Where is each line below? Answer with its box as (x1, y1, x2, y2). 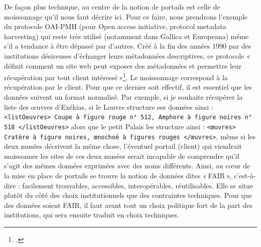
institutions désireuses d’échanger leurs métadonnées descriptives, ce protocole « (4, 50, 250, 61)
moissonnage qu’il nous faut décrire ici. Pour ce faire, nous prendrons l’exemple (4, 11, 247, 22)
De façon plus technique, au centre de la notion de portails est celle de (4, 2, 220, 12)
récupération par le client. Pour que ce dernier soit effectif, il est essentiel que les (4, 82, 252, 92)
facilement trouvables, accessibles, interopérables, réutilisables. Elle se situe (22, 180, 253, 190)
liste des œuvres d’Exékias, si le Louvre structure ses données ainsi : (4, 101, 213, 112)
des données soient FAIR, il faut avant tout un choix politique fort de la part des (4, 199, 253, 210)
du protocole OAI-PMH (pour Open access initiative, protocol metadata (4, 21, 226, 32)
